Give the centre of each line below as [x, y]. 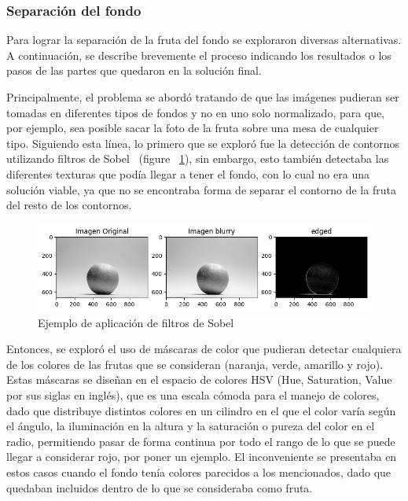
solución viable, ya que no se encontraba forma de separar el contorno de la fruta [201, 189]
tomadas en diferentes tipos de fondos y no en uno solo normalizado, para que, [196, 112]
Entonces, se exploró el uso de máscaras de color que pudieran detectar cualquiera [204, 349]
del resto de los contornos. [69, 205]
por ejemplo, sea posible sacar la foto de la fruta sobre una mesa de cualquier [193, 128]
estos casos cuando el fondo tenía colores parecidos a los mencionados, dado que [199, 472]
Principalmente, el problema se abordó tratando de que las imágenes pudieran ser [203, 97]
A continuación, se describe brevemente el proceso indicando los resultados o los [199, 55]
